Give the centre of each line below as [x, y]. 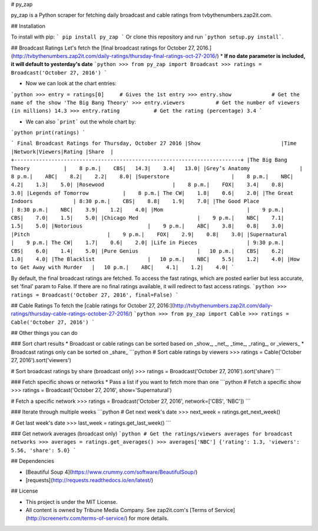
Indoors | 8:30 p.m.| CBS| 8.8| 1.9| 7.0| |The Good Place [135, 201]
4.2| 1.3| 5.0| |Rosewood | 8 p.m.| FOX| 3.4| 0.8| [148, 185]
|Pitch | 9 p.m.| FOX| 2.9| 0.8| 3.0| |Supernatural [149, 234]
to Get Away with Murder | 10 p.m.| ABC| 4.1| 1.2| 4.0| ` [123, 268]
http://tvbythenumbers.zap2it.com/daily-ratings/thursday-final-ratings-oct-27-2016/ [115, 56]
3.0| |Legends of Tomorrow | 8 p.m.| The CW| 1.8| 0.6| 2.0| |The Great [152, 193]
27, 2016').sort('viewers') [41, 360]
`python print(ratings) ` [48, 133]
